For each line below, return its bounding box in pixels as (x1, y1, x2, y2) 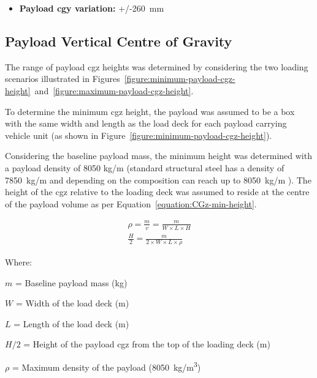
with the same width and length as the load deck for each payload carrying (5, 117, 287, 130)
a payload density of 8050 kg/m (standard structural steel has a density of (5, 161, 285, 174)
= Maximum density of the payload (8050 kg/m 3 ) (12, 359, 201, 373)
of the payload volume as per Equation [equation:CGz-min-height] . (5, 197, 257, 210)
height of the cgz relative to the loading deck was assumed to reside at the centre (5, 185, 310, 198)
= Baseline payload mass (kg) (15, 276, 128, 289)
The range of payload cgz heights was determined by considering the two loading (5, 60, 308, 73)
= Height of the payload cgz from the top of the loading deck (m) (23, 338, 270, 350)
